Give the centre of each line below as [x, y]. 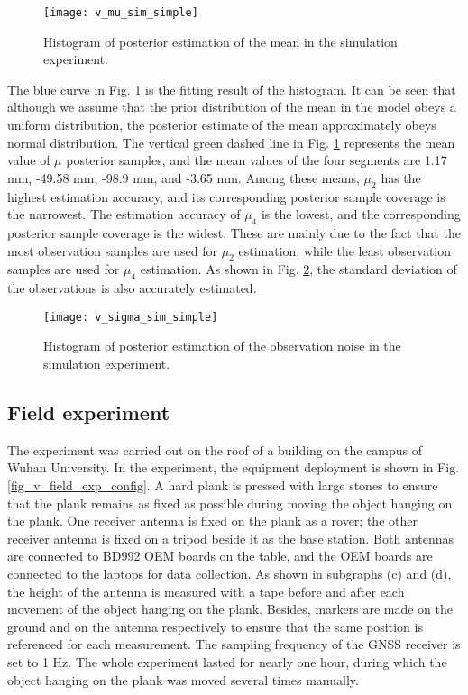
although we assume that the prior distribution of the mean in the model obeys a [232, 107]
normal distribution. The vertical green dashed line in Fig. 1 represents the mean [231, 142]
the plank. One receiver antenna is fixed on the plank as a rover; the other [212, 521]
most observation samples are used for [113, 250]
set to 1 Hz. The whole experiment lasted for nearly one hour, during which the [227, 661]
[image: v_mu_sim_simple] [121, 13]
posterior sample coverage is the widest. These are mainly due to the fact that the [234, 233]
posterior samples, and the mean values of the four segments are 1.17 [257, 160]
